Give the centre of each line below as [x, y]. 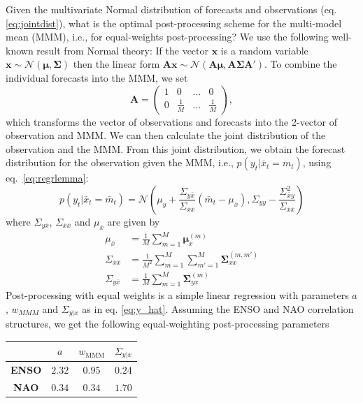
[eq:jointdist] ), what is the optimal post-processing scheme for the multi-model [174, 23]
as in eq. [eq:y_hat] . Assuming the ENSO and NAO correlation [218, 308]
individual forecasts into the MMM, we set [97, 77]
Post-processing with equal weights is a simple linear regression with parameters [177, 295]
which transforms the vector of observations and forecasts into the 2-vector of [171, 121]
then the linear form [116, 64]
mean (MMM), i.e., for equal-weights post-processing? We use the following [167, 37]
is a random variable [264, 50]
